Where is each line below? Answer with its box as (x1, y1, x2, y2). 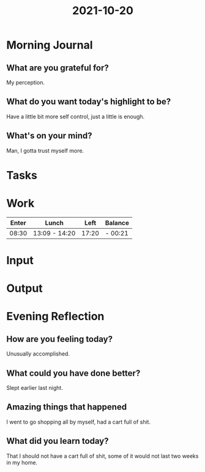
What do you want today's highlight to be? (6, 96, 171, 107)
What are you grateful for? (6, 63, 109, 73)
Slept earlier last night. (6, 384, 63, 391)
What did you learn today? (6, 436, 109, 446)
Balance (105, 218, 130, 227)
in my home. (6, 459, 38, 466)
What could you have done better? (6, 368, 141, 378)
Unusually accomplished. (6, 350, 70, 357)
